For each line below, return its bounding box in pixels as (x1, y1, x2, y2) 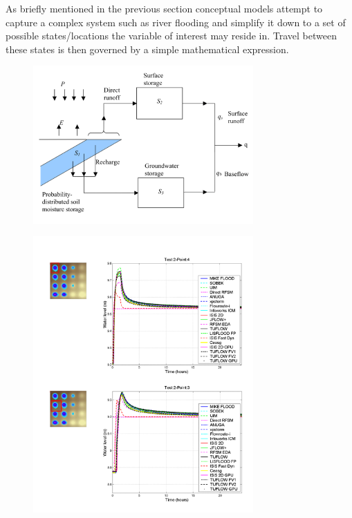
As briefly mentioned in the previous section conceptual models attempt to (6, 1, 323, 15)
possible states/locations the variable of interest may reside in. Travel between (6, 28, 337, 43)
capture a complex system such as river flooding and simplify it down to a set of (6, 15, 346, 29)
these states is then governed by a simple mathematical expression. (6, 41, 289, 56)
